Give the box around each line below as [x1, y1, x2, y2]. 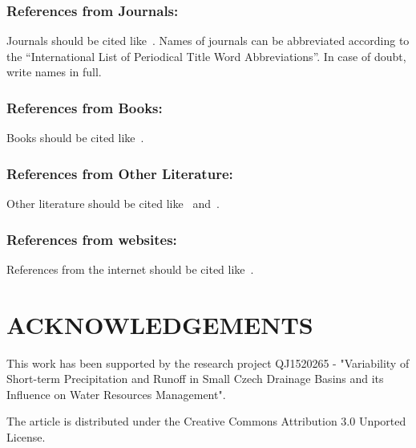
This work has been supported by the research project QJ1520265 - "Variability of [6, 354, 410, 371]
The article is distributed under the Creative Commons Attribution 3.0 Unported [6, 413, 406, 430]
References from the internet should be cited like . [6, 260, 254, 277]
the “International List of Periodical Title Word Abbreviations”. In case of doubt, [6, 47, 406, 64]
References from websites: [6, 229, 177, 249]
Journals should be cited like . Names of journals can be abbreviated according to [6, 32, 410, 49]
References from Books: [6, 97, 163, 117]
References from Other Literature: [6, 163, 233, 183]
